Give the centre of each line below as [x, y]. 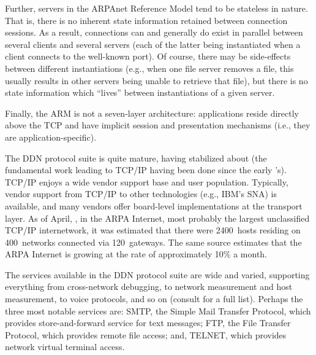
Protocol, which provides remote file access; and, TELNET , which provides [146, 334]
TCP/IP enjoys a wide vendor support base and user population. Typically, [147, 181]
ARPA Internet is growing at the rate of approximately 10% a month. [136, 254]
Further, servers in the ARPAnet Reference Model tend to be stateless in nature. [156, 8]
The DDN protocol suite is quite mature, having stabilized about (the [136, 158]
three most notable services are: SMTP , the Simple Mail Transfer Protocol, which [158, 310]
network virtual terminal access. [65, 347]
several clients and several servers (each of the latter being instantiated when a [153, 44]
